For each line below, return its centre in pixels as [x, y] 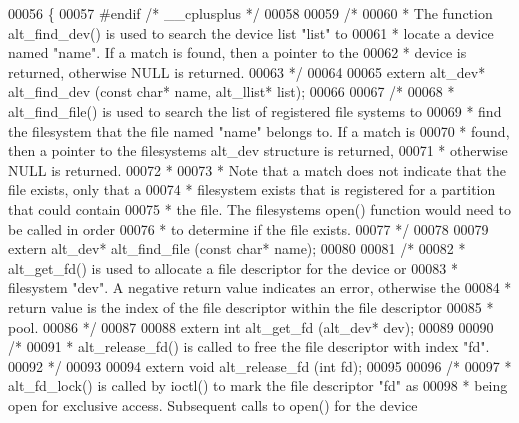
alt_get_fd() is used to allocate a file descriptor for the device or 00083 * [233, 267]
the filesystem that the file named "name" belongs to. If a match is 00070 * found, [259, 130]
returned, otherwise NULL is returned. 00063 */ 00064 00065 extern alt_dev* [247, 71]
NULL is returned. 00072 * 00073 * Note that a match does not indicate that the [257, 169]
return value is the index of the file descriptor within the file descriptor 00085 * [251, 306]
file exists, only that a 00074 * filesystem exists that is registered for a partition [252, 189]
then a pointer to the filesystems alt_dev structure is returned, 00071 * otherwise [258, 150]
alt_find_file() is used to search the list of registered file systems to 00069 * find [255, 110]
